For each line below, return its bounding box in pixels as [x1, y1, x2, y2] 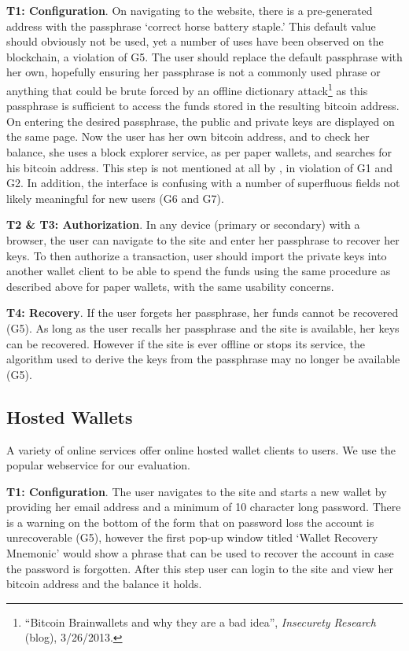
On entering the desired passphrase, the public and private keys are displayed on [6, 112, 395, 129]
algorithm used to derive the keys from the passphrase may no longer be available [6, 351, 400, 367]
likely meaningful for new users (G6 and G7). [6, 189, 224, 206]
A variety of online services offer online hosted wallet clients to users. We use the [6, 441, 396, 458]
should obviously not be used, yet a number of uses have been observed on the [6, 33, 384, 50]
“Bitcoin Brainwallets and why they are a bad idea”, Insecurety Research [24, 613, 376, 630]
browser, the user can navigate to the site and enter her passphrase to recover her [6, 231, 400, 248]
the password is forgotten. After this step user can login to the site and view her [6, 560, 393, 576]
